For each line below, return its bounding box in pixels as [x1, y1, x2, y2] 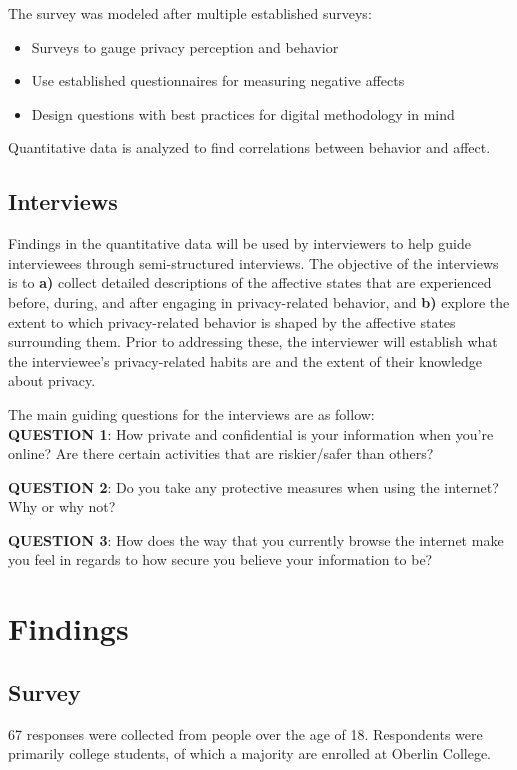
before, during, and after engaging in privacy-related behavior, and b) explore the [8, 291, 510, 312]
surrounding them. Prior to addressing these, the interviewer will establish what [8, 331, 498, 352]
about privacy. [8, 370, 96, 391]
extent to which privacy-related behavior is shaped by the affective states [8, 311, 456, 332]
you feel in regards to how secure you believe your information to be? [8, 549, 433, 570]
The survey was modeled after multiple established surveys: [8, 3, 372, 23]
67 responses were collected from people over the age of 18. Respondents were [8, 723, 483, 744]
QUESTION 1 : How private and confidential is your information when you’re [8, 423, 494, 444]
